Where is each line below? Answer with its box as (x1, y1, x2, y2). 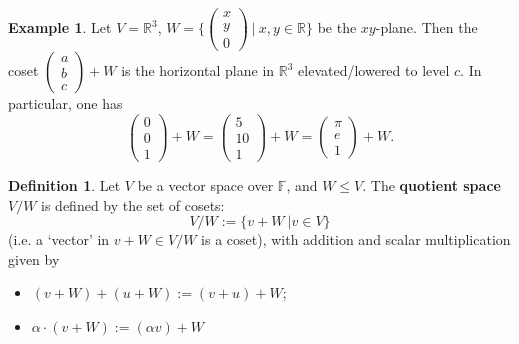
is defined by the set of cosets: (41, 194, 225, 215)
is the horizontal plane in (121, 60, 275, 81)
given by (8, 248, 60, 269)
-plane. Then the (375, 17, 478, 38)
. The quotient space (362, 174, 501, 195)
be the (317, 17, 357, 38)
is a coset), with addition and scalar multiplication (201, 229, 511, 250)
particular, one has (8, 93, 123, 114)
